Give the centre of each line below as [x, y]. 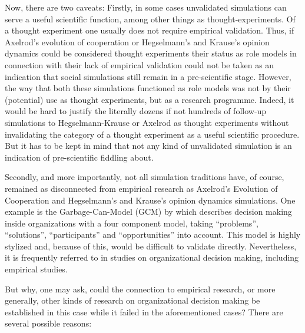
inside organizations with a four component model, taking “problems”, [132, 223]
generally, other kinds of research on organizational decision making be [132, 300]
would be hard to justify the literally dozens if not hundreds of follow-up [136, 111]
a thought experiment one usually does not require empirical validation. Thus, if [150, 30]
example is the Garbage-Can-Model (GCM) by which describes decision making [148, 212]
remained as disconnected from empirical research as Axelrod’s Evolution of [141, 188]
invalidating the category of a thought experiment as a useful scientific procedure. [152, 134]
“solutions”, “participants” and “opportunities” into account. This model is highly [153, 234]
